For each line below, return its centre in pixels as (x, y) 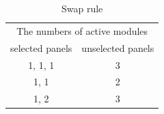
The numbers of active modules (82, 30)
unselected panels (118, 47)
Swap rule (82, 8)
